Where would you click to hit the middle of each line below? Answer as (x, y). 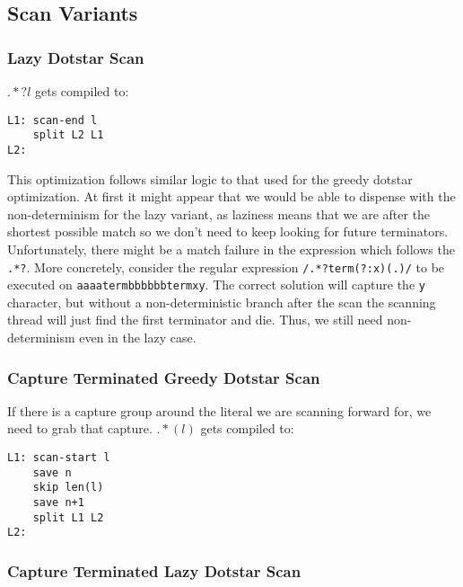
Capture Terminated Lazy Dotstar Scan (154, 570)
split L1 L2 (68, 517)
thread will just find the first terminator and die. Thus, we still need (195, 320)
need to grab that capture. (80, 428)
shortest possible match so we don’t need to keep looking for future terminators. (228, 231)
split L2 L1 (68, 135)
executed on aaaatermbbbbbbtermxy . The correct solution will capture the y (216, 285)
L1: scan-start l (59, 458)
